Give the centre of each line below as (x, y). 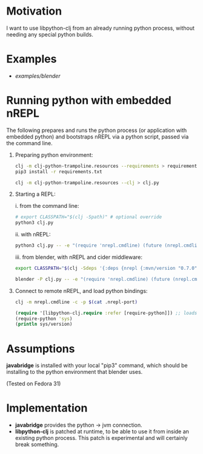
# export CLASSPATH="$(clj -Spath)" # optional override (88, 217)
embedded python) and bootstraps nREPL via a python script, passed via (98, 136)
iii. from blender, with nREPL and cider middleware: (79, 257)
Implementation (47, 408)
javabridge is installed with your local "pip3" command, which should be (97, 365)
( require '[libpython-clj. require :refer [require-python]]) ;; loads (106, 313)
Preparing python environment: (54, 155)
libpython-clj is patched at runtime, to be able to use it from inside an (102, 432)
